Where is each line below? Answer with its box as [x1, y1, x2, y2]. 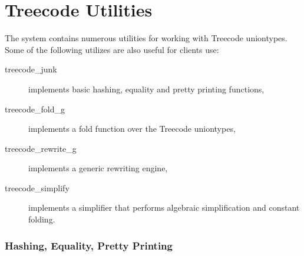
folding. [28, 213, 55, 225]
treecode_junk [5, 63, 57, 75]
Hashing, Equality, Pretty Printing [5, 238, 173, 252]
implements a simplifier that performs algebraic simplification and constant [28, 201, 300, 214]
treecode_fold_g [5, 102, 65, 115]
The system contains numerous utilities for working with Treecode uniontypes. [5, 32, 288, 44]
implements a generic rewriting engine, [28, 162, 168, 174]
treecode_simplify [5, 181, 70, 194]
